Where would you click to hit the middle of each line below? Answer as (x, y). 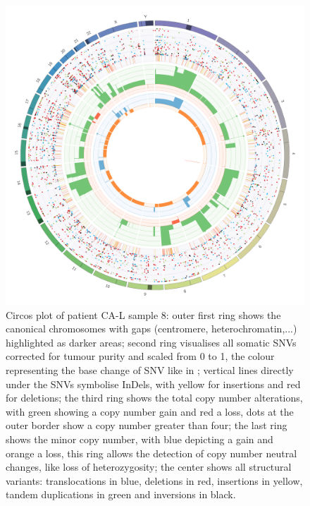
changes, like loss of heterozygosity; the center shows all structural (149, 467)
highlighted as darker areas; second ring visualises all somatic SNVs (151, 342)
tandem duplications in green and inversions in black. (121, 494)
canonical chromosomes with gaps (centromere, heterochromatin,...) (151, 329)
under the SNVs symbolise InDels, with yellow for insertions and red (153, 384)
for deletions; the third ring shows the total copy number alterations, (154, 398)
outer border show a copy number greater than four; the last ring (147, 425)
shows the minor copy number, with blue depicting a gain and (139, 439)
